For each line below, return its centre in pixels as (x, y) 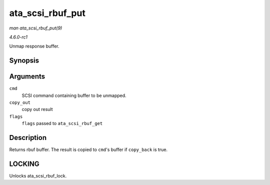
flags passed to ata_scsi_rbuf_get (62, 123)
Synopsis (24, 61)
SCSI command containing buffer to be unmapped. (74, 95)
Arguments (27, 77)
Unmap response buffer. (34, 46)
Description (28, 138)
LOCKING (24, 164)
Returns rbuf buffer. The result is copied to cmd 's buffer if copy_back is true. (88, 149)
